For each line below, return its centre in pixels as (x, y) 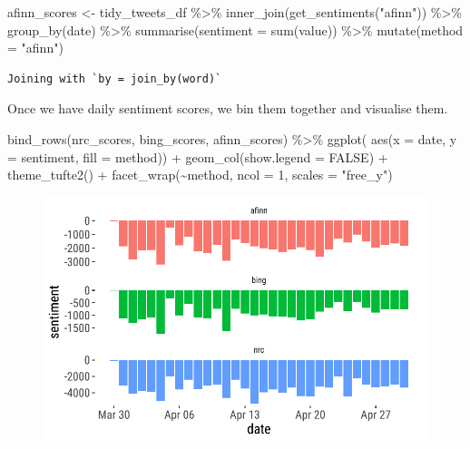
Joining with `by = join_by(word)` (115, 78)
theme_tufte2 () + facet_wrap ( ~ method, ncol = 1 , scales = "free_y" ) (200, 175)
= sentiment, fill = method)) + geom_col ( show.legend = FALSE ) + (198, 156)
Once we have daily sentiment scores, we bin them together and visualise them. (228, 108)
